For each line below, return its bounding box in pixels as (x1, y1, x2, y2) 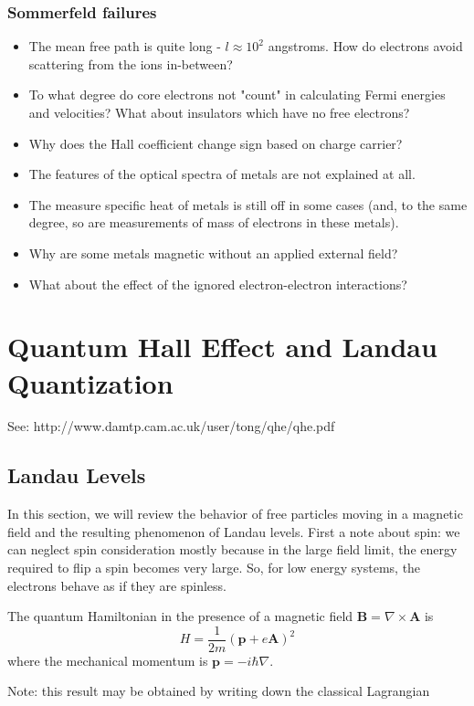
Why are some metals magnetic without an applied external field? (28, 243, 398, 262)
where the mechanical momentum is (7, 650, 208, 669)
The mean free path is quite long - (28, 37, 221, 56)
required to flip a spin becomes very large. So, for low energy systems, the (7, 558, 421, 577)
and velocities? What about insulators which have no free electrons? (28, 103, 410, 121)
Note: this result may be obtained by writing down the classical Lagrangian (7, 681, 430, 701)
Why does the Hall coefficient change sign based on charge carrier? (28, 133, 403, 153)
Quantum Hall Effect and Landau (7, 328, 437, 365)
